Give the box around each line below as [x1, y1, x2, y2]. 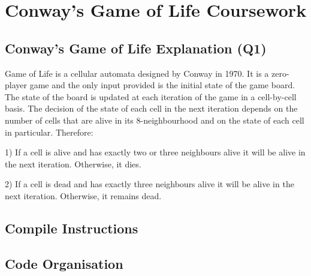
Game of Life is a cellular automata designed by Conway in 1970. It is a [5, 67, 269, 79]
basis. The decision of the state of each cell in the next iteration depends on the [5, 102, 298, 115]
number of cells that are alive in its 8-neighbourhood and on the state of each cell [5, 113, 304, 126]
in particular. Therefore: [5, 125, 93, 138]
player [5, 79, 27, 91]
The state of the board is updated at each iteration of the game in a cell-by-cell [5, 90, 297, 103]
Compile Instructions [5, 218, 138, 237]
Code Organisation [5, 254, 123, 272]
